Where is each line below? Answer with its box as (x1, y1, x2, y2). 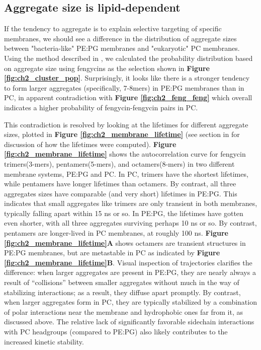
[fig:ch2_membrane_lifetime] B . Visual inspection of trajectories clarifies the (4, 257, 252, 267)
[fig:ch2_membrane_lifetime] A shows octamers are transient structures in (4, 237, 246, 248)
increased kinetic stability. (4, 336, 84, 346)
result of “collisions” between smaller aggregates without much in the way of (4, 277, 239, 288)
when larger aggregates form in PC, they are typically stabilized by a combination (4, 297, 257, 307)
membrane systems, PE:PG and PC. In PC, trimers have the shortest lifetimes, (4, 168, 248, 179)
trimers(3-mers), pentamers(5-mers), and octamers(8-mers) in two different (4, 158, 235, 169)
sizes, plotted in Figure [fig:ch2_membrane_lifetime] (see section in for (4, 129, 240, 139)
